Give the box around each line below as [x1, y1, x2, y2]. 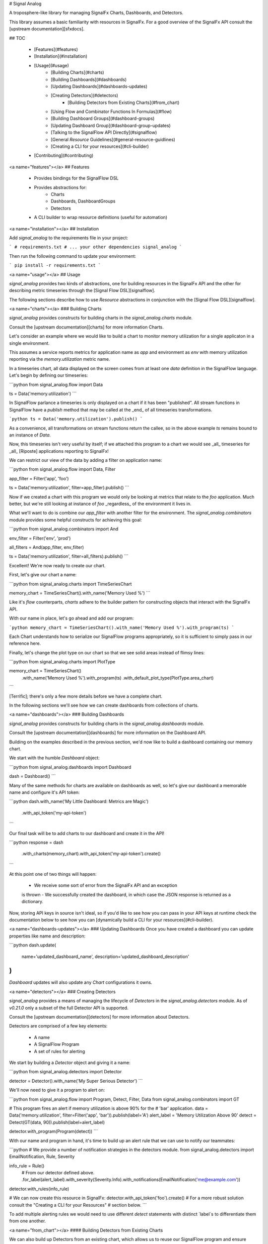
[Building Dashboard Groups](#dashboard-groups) [51, 115, 155, 121]
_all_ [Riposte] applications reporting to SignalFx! [9, 448, 109, 454]
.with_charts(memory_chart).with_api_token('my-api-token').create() [21, 851, 161, 857]
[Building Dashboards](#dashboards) [51, 76, 127, 82]
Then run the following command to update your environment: [9, 253, 136, 259]
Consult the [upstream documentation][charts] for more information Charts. [9, 324, 164, 330]
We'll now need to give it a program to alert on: [9, 1087, 105, 1093]
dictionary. [21, 899, 44, 905]
